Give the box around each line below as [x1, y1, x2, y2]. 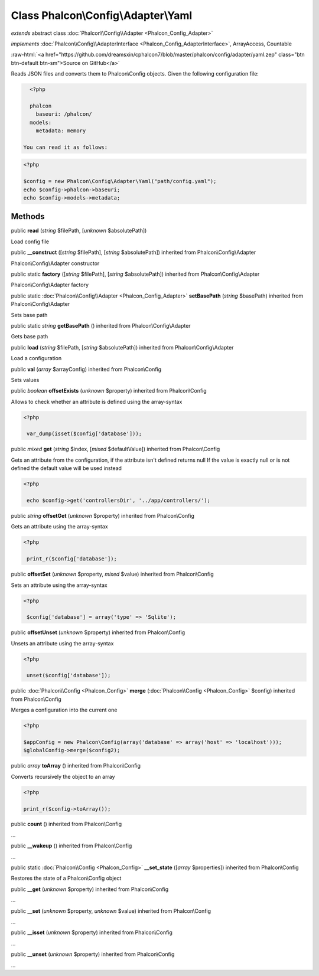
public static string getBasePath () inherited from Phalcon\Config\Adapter [11, 322, 191, 329]
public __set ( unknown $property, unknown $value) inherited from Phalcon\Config [11, 907, 211, 915]
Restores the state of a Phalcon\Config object [11, 874, 122, 882]
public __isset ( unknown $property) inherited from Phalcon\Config [11, 929, 172, 936]
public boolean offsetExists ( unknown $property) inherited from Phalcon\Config [11, 387, 207, 394]
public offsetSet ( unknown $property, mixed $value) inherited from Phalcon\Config [11, 570, 214, 578]
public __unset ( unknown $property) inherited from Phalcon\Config [11, 951, 175, 958]
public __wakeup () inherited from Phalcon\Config [11, 842, 132, 850]
